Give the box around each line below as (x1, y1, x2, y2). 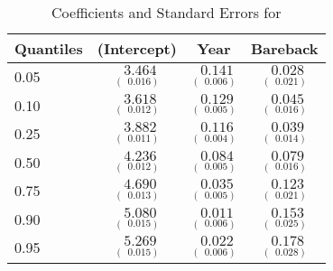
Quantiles (14, 38, 83, 59)
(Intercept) (97, 38, 177, 59)
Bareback (250, 38, 319, 59)
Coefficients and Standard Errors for (51, 2, 282, 23)
